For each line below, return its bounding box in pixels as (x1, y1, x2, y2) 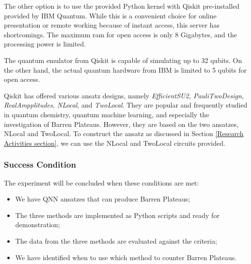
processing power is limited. (4, 39, 86, 49)
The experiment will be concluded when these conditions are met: (4, 177, 199, 187)
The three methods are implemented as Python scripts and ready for (15, 210, 220, 220)
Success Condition (4, 158, 76, 171)
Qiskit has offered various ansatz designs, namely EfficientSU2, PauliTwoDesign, (4, 90, 244, 100)
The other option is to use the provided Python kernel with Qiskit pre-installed (4, 1, 240, 11)
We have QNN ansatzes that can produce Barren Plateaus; (15, 194, 190, 204)
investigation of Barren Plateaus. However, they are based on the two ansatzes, (4, 119, 239, 129)
